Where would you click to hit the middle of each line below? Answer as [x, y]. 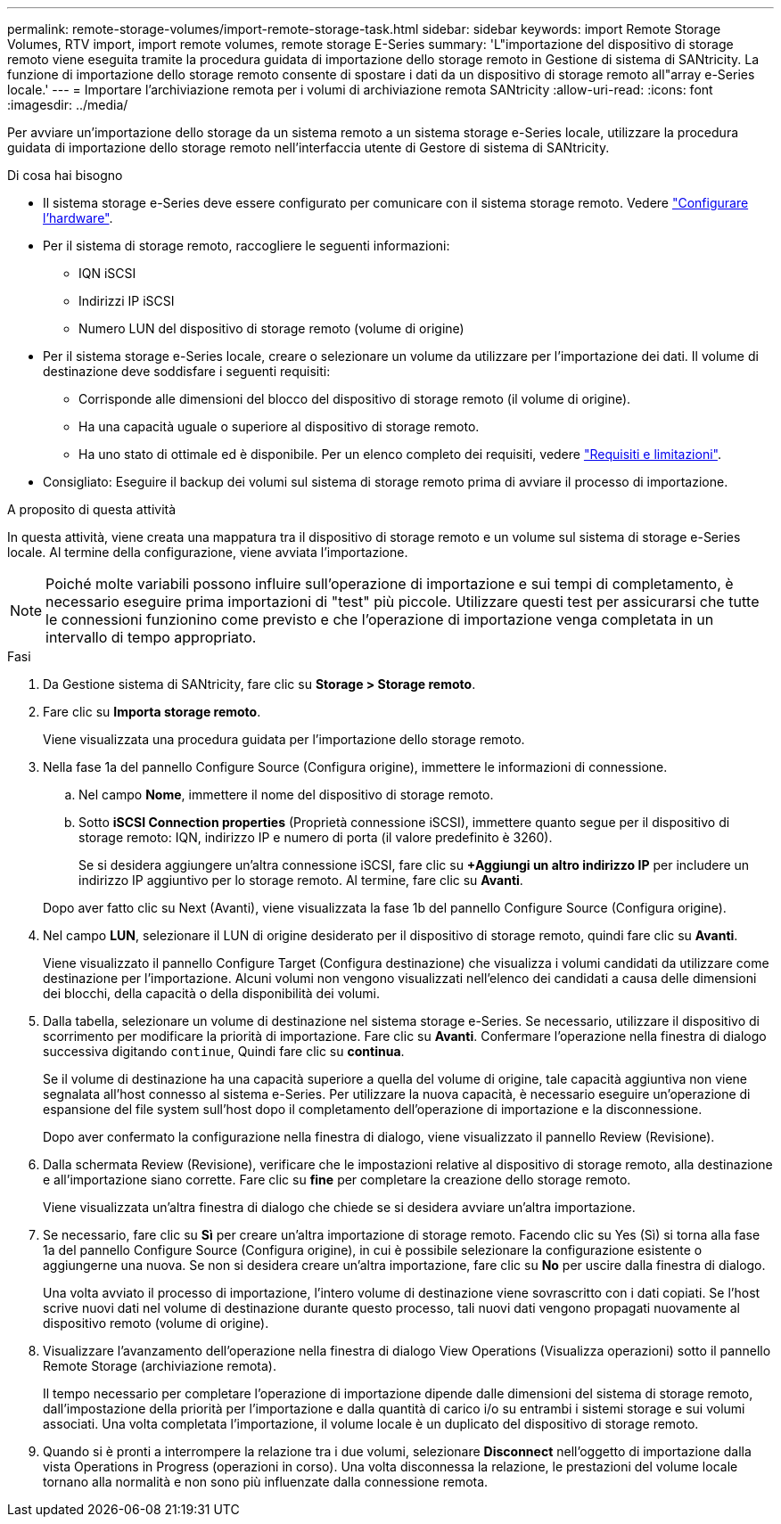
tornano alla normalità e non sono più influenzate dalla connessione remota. [266, 1482]
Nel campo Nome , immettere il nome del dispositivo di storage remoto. [286, 795]
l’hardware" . [78, 218]
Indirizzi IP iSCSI [127, 301]
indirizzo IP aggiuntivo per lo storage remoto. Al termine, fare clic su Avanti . [301, 880]
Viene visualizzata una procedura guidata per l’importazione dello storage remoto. [284, 739]
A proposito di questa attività [92, 509]
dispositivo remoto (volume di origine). [156, 1323]
